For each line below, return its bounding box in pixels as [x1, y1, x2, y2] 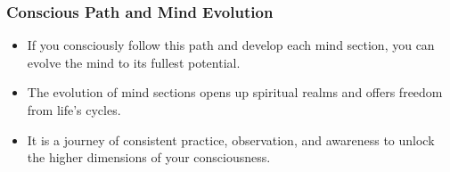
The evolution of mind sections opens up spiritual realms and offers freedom [27, 83, 443, 102]
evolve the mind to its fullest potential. [27, 53, 241, 71]
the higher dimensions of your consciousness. [27, 148, 271, 167]
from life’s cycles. [27, 101, 121, 119]
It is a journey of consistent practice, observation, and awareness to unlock [27, 130, 435, 149]
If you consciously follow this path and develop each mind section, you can [27, 36, 435, 54]
